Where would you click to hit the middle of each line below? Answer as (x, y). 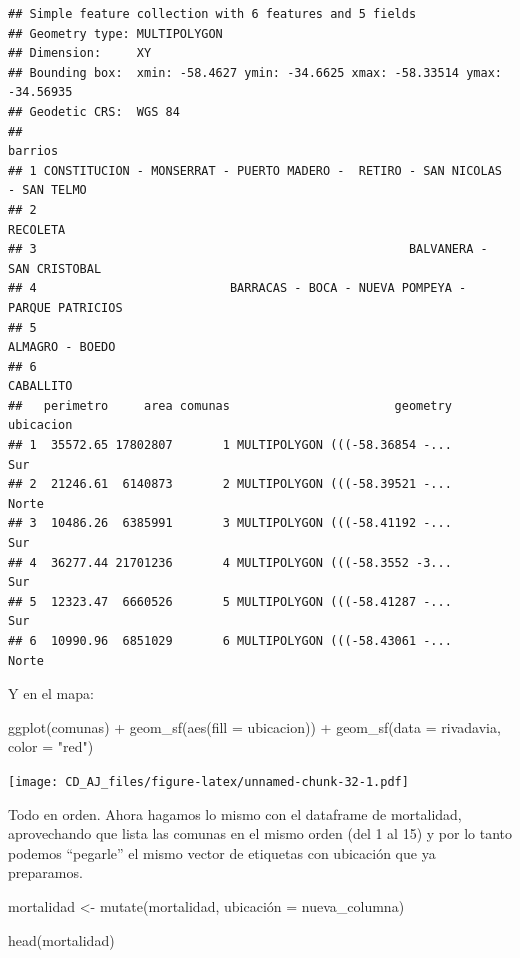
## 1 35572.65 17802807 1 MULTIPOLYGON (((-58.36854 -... (230, 445)
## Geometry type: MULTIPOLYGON (115, 33)
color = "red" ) (51, 746)
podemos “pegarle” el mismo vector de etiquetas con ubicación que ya (222, 852)
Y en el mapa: (51, 693)
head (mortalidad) (61, 939)
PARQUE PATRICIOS (65, 307)
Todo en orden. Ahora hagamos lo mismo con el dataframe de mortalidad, (235, 813)
